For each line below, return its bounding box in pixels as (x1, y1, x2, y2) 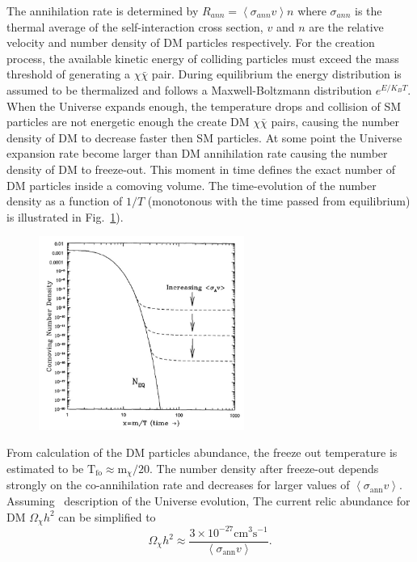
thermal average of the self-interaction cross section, (6, 18, 263, 35)
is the (355, 2, 382, 19)
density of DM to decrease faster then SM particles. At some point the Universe (6, 129, 402, 146)
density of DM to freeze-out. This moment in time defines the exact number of (6, 160, 396, 177)
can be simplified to (58, 508, 156, 525)
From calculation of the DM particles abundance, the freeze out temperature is (6, 444, 398, 461)
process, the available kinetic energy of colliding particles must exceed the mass (6, 49, 399, 66)
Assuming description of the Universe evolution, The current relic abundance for (6, 492, 411, 509)
